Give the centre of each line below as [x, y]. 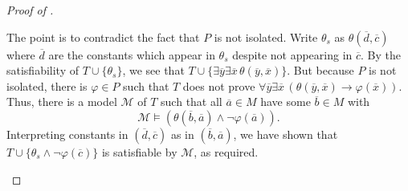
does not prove [219, 85]
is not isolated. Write [266, 37]
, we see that [153, 70]
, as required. [226, 151]
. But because [320, 70]
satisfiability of [43, 70]
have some [286, 102]
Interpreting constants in [67, 134]
